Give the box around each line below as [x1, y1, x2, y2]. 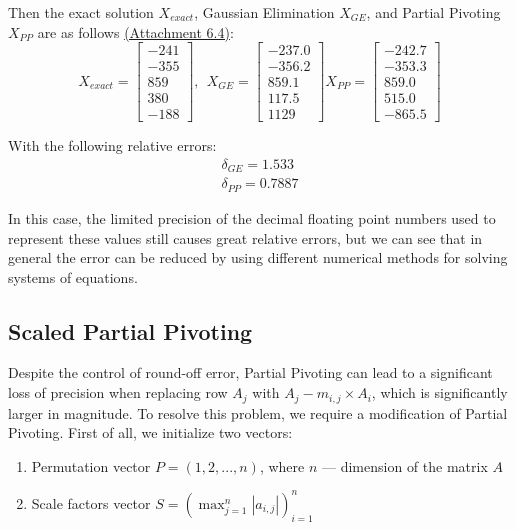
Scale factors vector [31, 492, 151, 513]
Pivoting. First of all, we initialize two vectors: [8, 422, 293, 443]
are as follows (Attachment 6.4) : [37, 21, 234, 42]
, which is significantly [371, 382, 508, 403]
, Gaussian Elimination [194, 2, 335, 22]
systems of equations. [8, 266, 138, 287]
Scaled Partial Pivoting [8, 315, 253, 346]
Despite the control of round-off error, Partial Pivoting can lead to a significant [8, 362, 493, 383]
